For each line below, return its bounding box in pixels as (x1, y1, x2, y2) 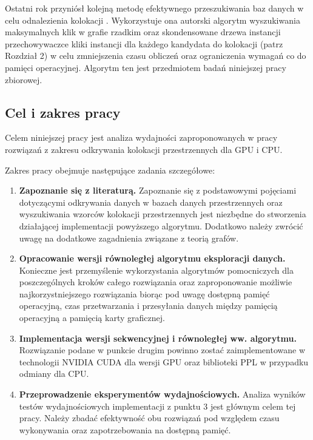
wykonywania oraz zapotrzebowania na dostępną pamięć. (19, 423, 231, 436)
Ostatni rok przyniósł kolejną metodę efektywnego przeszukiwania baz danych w (5, 2, 304, 14)
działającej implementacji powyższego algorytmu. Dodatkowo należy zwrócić (19, 219, 303, 232)
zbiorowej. (5, 73, 42, 86)
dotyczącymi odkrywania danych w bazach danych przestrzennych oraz (19, 195, 283, 208)
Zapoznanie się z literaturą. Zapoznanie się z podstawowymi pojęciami (19, 184, 297, 197)
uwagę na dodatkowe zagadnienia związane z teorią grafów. (19, 231, 239, 244)
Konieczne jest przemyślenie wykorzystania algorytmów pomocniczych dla (19, 263, 294, 276)
